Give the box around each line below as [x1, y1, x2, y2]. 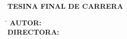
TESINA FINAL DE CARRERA [7, 1, 124, 11]
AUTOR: [9, 17, 42, 27]
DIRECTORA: [7, 27, 59, 37]
